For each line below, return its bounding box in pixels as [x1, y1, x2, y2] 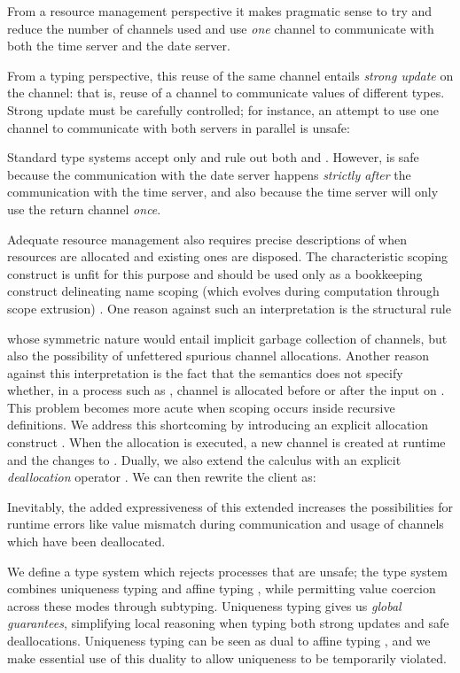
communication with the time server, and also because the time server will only [7, 182, 439, 201]
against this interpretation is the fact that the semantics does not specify [7, 363, 403, 382]
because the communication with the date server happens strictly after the [7, 165, 411, 183]
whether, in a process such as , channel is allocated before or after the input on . [7, 381, 445, 399]
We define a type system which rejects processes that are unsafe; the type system [7, 561, 448, 580]
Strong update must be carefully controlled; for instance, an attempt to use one [7, 100, 439, 119]
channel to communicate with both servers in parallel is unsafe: [7, 118, 350, 136]
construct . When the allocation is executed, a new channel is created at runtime [7, 433, 446, 452]
